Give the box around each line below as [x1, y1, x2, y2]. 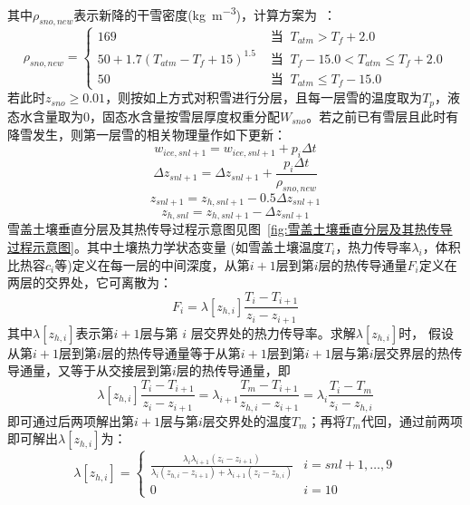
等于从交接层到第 [70, 361, 172, 380]
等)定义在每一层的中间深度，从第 [54, 255, 250, 274]
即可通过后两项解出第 [7, 411, 134, 430]
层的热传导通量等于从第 [101, 343, 241, 362]
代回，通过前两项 [360, 411, 463, 430]
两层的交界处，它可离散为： [7, 273, 172, 292]
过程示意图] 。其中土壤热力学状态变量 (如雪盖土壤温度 [7, 238, 325, 257]
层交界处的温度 [202, 411, 292, 430]
